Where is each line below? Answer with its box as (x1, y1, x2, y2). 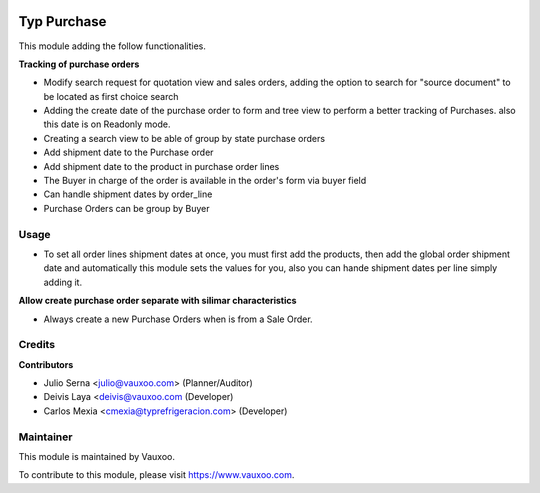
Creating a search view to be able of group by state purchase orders (43, 132, 325, 144)
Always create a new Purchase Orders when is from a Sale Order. (43, 313, 314, 325)
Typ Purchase (18, 13, 107, 30)
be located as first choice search (43, 90, 179, 102)
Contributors (18, 358, 74, 370)
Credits (18, 338, 55, 352)
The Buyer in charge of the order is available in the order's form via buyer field (43, 175, 367, 187)
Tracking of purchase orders (18, 58, 140, 70)
